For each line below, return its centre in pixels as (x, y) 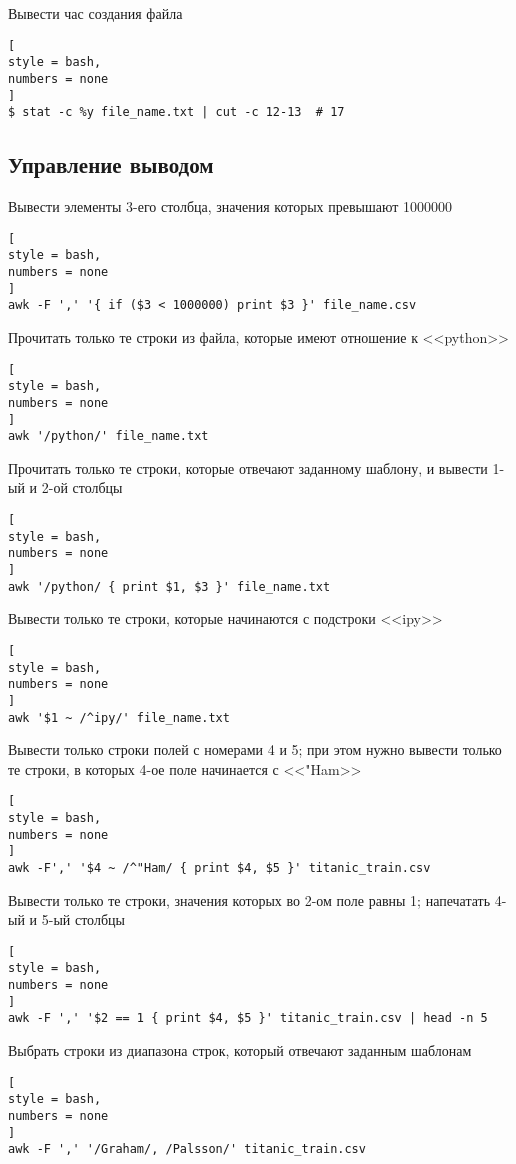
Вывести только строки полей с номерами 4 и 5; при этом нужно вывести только (255, 749)
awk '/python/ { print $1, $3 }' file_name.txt (169, 586)
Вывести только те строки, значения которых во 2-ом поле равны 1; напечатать (249, 899)
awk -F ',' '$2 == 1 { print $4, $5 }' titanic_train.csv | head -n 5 (248, 1018)
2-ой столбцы (82, 487)
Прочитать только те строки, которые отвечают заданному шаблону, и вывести (248, 467)
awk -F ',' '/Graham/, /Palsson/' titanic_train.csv (187, 1149)
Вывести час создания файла (95, 13)
